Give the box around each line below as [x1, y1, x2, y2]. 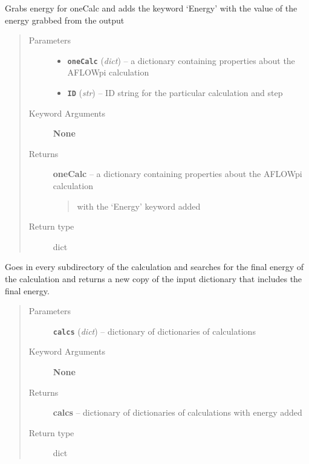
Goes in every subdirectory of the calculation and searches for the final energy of [5, 260, 304, 273]
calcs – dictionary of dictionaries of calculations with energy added [53, 406, 302, 419]
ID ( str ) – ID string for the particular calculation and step [67, 86, 283, 99]
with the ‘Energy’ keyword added [77, 199, 201, 212]
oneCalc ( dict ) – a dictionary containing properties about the [67, 54, 295, 66]
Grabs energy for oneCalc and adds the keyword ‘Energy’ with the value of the [5, 2, 298, 14]
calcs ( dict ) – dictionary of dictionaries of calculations [53, 324, 256, 337]
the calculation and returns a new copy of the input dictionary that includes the [5, 272, 302, 285]
